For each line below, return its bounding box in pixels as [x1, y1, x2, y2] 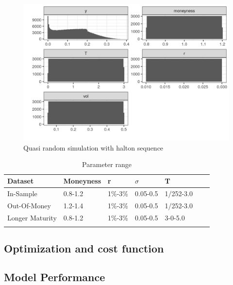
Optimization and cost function [4, 241, 164, 256]
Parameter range [82, 159, 132, 169]
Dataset [7, 176, 34, 186]
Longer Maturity [7, 212, 57, 222]
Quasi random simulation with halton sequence [23, 142, 164, 152]
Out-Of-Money [7, 200, 51, 210]
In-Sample [7, 188, 37, 199]
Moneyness [63, 176, 101, 186]
